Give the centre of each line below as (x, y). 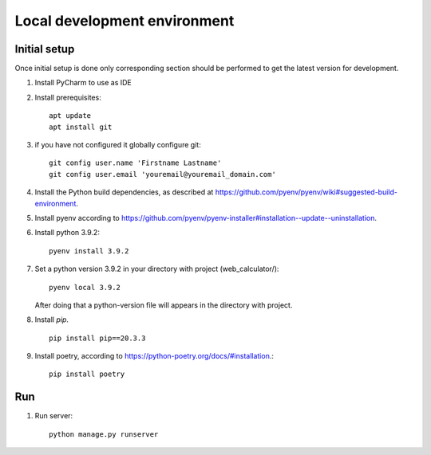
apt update (70, 116)
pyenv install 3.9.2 (89, 251)
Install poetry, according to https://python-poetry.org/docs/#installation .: (154, 356)
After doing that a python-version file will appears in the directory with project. (164, 305)
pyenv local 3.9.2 (85, 287)
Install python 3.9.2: (67, 233)
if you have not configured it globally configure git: (118, 145)
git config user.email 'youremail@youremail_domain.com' (163, 174)
